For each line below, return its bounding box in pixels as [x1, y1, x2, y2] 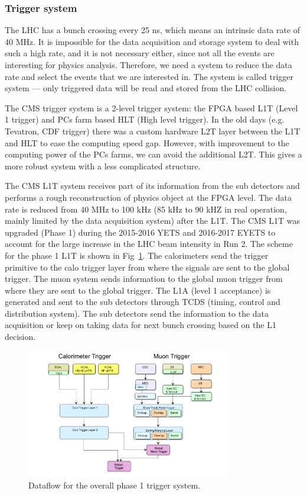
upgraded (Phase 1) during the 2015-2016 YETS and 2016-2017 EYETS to [5, 226, 276, 238]
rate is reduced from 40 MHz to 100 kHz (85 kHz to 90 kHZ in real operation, [5, 202, 287, 215]
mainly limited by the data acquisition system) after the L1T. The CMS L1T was [5, 214, 301, 227]
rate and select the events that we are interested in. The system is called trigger [5, 70, 294, 82]
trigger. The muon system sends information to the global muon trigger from [5, 272, 283, 285]
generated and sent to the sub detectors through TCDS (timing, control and [5, 295, 280, 308]
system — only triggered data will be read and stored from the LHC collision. [5, 82, 287, 94]
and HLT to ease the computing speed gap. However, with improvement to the [5, 136, 289, 149]
